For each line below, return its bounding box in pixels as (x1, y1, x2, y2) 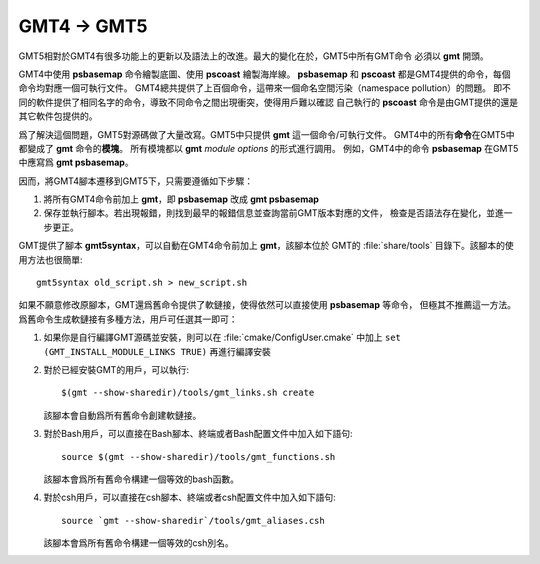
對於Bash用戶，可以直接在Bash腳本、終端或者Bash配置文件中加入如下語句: (43, 428, 354, 440)
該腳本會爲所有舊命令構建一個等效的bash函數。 (43, 473, 240, 485)
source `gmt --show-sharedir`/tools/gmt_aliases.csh (61, 515, 325, 526)
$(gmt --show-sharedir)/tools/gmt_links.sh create (61, 387, 315, 399)
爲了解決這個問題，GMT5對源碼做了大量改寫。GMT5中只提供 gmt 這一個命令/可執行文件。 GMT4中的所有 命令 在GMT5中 (18, 128, 515, 140)
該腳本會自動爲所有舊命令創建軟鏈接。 (43, 409, 202, 421)
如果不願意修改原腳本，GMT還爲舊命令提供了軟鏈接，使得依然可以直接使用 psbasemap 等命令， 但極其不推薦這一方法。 (18, 299, 517, 311)
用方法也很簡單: (18, 253, 84, 265)
